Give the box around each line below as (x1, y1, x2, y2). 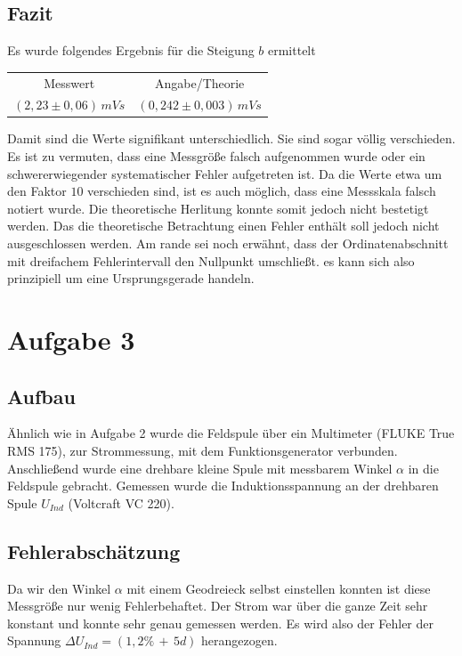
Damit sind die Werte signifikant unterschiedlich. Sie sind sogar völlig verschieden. (7, 129, 456, 148)
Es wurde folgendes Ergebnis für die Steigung (7, 41, 255, 60)
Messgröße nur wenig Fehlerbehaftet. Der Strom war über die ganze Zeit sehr (7, 596, 428, 615)
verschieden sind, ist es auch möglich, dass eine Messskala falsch (87, 182, 436, 200)
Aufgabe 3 (7, 321, 135, 358)
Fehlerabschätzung (7, 537, 181, 564)
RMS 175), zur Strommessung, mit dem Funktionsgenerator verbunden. (7, 441, 398, 459)
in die (408, 458, 439, 477)
